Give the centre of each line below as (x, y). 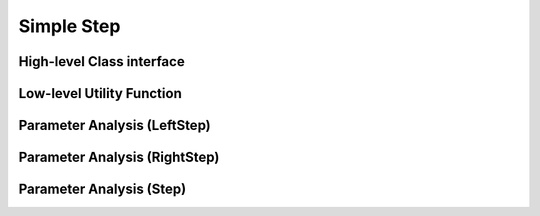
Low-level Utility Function (100, 93)
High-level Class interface (101, 61)
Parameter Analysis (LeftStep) (115, 125)
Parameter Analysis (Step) (102, 189)
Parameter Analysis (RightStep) (119, 157)
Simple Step (69, 26)
